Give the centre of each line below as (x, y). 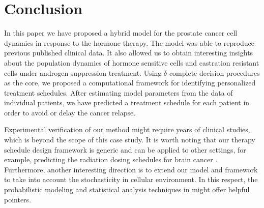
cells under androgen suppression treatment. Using (83, 72)
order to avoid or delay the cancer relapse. (70, 112)
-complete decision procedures (213, 72)
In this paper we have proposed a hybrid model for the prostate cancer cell (121, 33)
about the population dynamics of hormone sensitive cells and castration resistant (132, 62)
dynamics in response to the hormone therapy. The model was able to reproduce (129, 42)
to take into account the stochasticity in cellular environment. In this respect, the (131, 179)
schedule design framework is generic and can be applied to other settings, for (125, 149)
